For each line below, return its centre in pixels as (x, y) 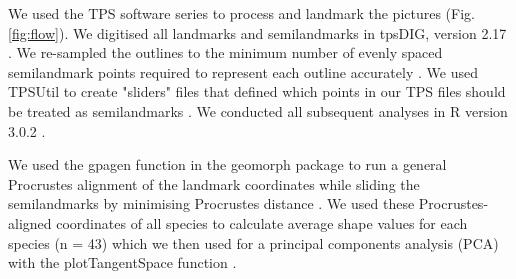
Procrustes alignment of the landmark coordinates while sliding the (214, 183)
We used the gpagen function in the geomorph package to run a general (227, 164)
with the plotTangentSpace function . (122, 262)
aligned (30, 222)
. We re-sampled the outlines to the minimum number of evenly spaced (225, 52)
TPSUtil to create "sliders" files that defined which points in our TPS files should (257, 91)
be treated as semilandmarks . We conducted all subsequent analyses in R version (258, 110)
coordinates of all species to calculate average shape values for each (262, 222)
